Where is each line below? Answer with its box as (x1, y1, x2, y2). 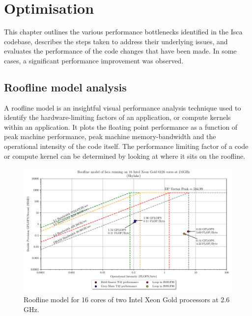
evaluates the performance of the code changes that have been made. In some (4, 46, 237, 56)
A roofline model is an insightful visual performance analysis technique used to (4, 102, 241, 113)
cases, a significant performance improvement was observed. (4, 55, 184, 65)
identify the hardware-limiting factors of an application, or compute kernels (4, 112, 231, 122)
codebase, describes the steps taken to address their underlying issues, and (4, 36, 228, 46)
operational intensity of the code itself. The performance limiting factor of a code (4, 141, 249, 151)
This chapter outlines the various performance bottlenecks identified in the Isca (4, 27, 243, 37)
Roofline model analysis (4, 79, 127, 94)
